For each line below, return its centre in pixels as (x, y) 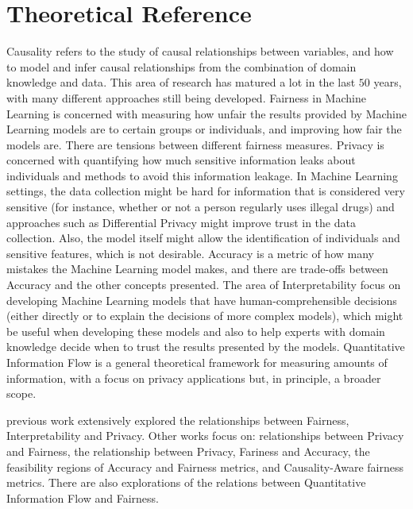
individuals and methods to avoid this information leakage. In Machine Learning (202, 175)
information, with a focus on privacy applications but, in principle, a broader (194, 378)
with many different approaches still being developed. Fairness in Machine (186, 97)
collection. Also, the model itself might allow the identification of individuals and (203, 238)
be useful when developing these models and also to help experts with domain (196, 331)
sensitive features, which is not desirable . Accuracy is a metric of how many (190, 253)
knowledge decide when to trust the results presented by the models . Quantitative (206, 347)
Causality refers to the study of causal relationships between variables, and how (200, 51)
